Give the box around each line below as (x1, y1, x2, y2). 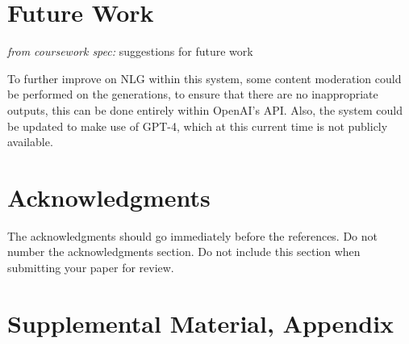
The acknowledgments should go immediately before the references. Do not (7, 227, 378, 244)
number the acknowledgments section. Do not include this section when (7, 243, 361, 260)
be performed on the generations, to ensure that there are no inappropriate (7, 86, 378, 103)
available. (7, 133, 53, 150)
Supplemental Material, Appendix (7, 306, 394, 339)
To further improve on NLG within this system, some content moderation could (7, 69, 402, 86)
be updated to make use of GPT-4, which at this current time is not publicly (7, 117, 388, 134)
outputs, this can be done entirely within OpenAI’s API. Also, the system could (7, 101, 403, 118)
